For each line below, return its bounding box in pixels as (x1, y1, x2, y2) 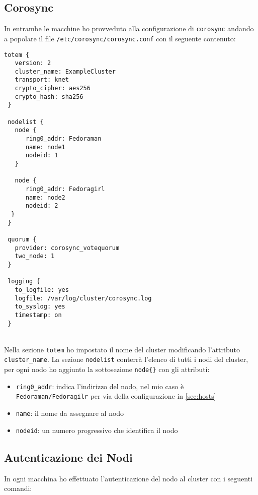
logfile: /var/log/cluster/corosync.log (15, 294, 152, 302)
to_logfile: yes (15, 286, 69, 293)
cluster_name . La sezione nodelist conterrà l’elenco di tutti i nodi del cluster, (4, 354, 248, 364)
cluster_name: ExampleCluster (15, 68, 116, 75)
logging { (8, 278, 40, 285)
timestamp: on (15, 311, 62, 319)
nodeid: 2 (25, 202, 58, 210)
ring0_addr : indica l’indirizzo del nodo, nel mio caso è (16, 381, 184, 391)
